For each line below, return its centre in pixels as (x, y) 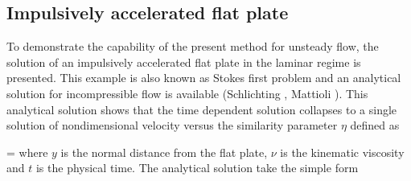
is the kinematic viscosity (342, 152)
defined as (375, 125)
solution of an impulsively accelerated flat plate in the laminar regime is (184, 62)
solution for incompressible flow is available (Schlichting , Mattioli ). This (187, 93)
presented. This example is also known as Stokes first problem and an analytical (204, 78)
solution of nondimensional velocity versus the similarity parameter (172, 125)
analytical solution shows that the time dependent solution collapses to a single (202, 109)
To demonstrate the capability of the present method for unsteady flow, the (193, 46)
